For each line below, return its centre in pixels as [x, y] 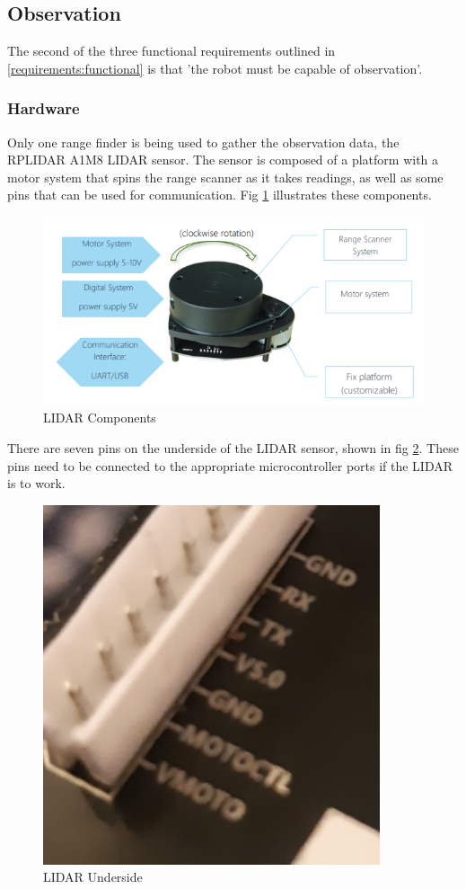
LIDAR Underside [93, 877]
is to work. [36, 483]
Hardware [44, 108]
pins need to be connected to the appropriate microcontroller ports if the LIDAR [230, 465]
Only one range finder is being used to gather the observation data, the [203, 142]
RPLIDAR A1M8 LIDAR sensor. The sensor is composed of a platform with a [223, 160]
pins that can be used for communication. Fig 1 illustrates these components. [220, 195]
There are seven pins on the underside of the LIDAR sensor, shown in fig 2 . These [233, 448]
